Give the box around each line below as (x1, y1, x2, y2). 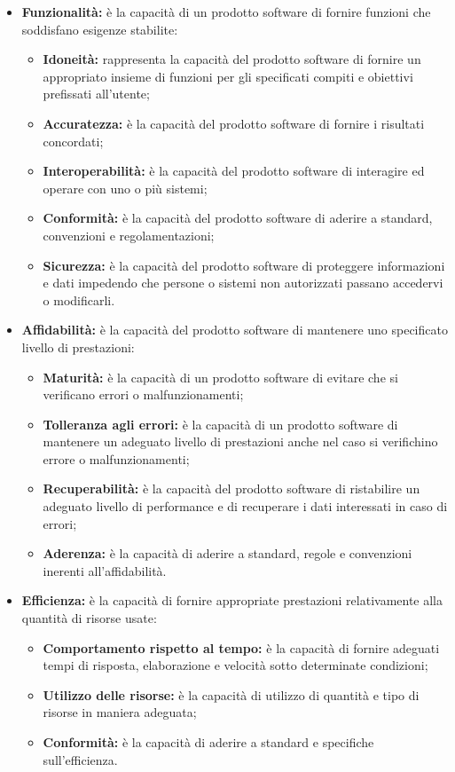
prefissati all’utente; (43, 84, 150, 103)
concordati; (43, 131, 104, 150)
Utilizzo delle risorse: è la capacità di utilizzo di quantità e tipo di (43, 685, 420, 704)
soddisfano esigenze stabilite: (21, 20, 178, 38)
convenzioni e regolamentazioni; (43, 225, 215, 244)
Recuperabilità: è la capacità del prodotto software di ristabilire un (43, 479, 420, 498)
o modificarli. (43, 290, 115, 309)
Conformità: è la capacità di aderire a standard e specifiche (43, 733, 374, 751)
